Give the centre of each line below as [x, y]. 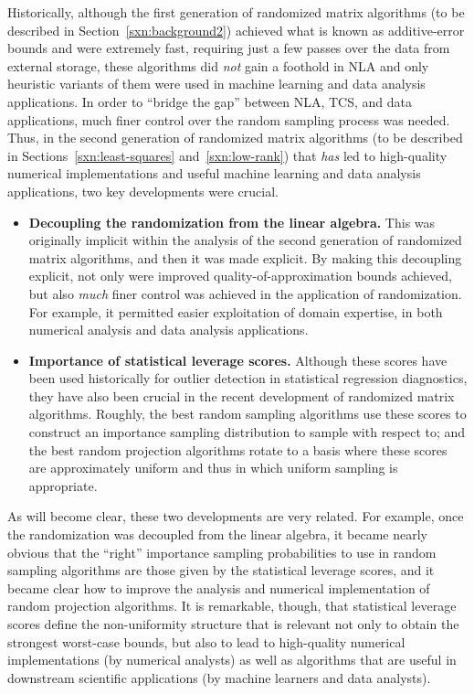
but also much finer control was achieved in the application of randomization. [245, 293]
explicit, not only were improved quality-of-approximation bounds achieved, [240, 276]
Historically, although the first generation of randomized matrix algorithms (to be [236, 12]
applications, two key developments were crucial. [143, 191]
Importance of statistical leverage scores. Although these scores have [238, 360]
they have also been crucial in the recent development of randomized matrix [242, 395]
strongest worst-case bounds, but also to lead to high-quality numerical [206, 641]
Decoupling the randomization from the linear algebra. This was [232, 222]
